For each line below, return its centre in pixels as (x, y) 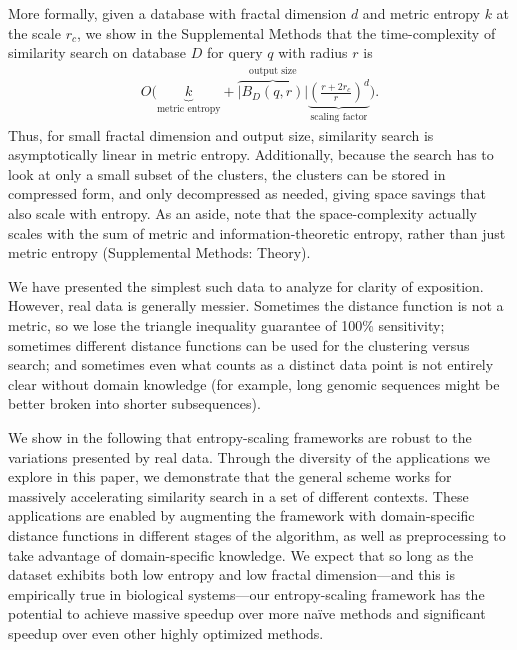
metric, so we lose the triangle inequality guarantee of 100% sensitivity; (226, 325)
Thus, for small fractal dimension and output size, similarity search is (221, 134)
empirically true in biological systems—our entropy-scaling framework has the (246, 593)
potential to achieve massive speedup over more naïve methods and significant (247, 613)
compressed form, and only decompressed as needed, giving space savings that (247, 193)
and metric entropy (421, 13)
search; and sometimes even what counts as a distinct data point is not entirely (251, 364)
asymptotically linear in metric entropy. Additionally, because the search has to (251, 154)
